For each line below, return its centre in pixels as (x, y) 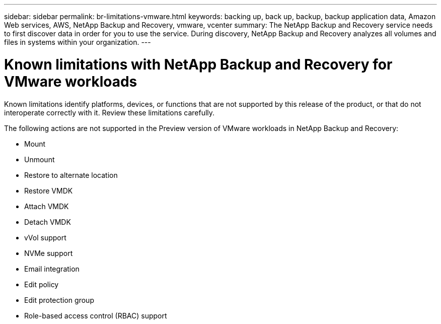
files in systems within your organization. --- (78, 42)
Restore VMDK (49, 190)
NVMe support (49, 253)
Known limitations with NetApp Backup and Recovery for (198, 64)
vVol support (45, 237)
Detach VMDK (48, 222)
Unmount (40, 159)
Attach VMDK (47, 206)
